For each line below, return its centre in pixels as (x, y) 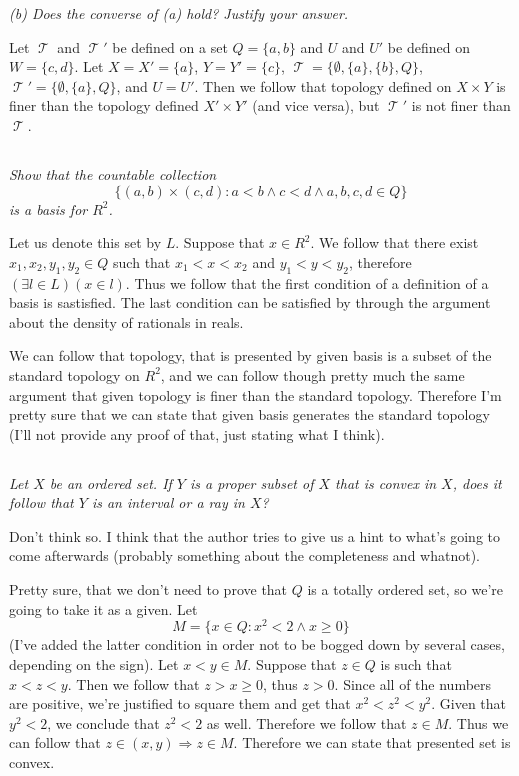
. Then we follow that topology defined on (323, 85)
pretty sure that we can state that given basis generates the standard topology (249, 414)
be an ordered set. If (110, 482)
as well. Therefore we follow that (306, 722)
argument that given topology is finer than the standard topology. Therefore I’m (255, 394)
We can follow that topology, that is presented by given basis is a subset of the (250, 355)
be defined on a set (170, 46)
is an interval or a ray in (168, 502)
